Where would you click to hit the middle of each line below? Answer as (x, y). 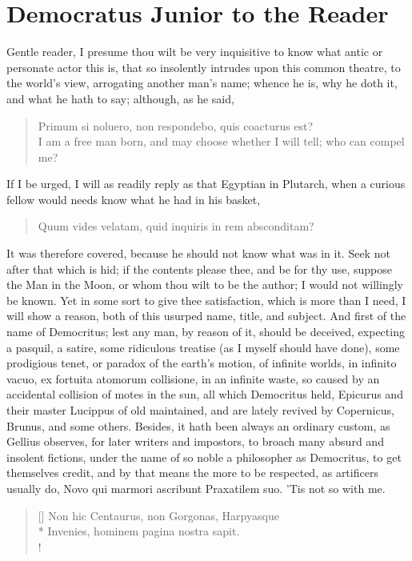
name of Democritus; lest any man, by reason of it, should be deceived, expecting (206, 332)
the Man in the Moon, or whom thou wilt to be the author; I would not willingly (205, 285)
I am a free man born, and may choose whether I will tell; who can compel (221, 141)
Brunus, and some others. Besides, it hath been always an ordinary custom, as (198, 425)
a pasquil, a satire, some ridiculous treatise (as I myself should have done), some (203, 347)
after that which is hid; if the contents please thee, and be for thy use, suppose (199, 268)
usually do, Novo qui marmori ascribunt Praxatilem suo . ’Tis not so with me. (196, 488)
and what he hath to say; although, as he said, (120, 98)
